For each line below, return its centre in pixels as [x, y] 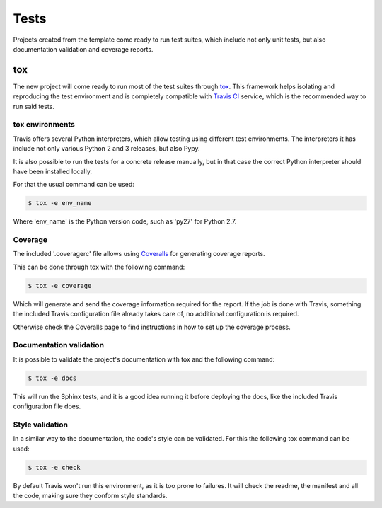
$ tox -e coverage [60, 285]
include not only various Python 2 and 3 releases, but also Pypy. [107, 149]
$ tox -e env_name [60, 203]
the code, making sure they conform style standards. [90, 495]
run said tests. [34, 106]
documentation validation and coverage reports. [83, 49]
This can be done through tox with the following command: [99, 267]
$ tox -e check [54, 467]
